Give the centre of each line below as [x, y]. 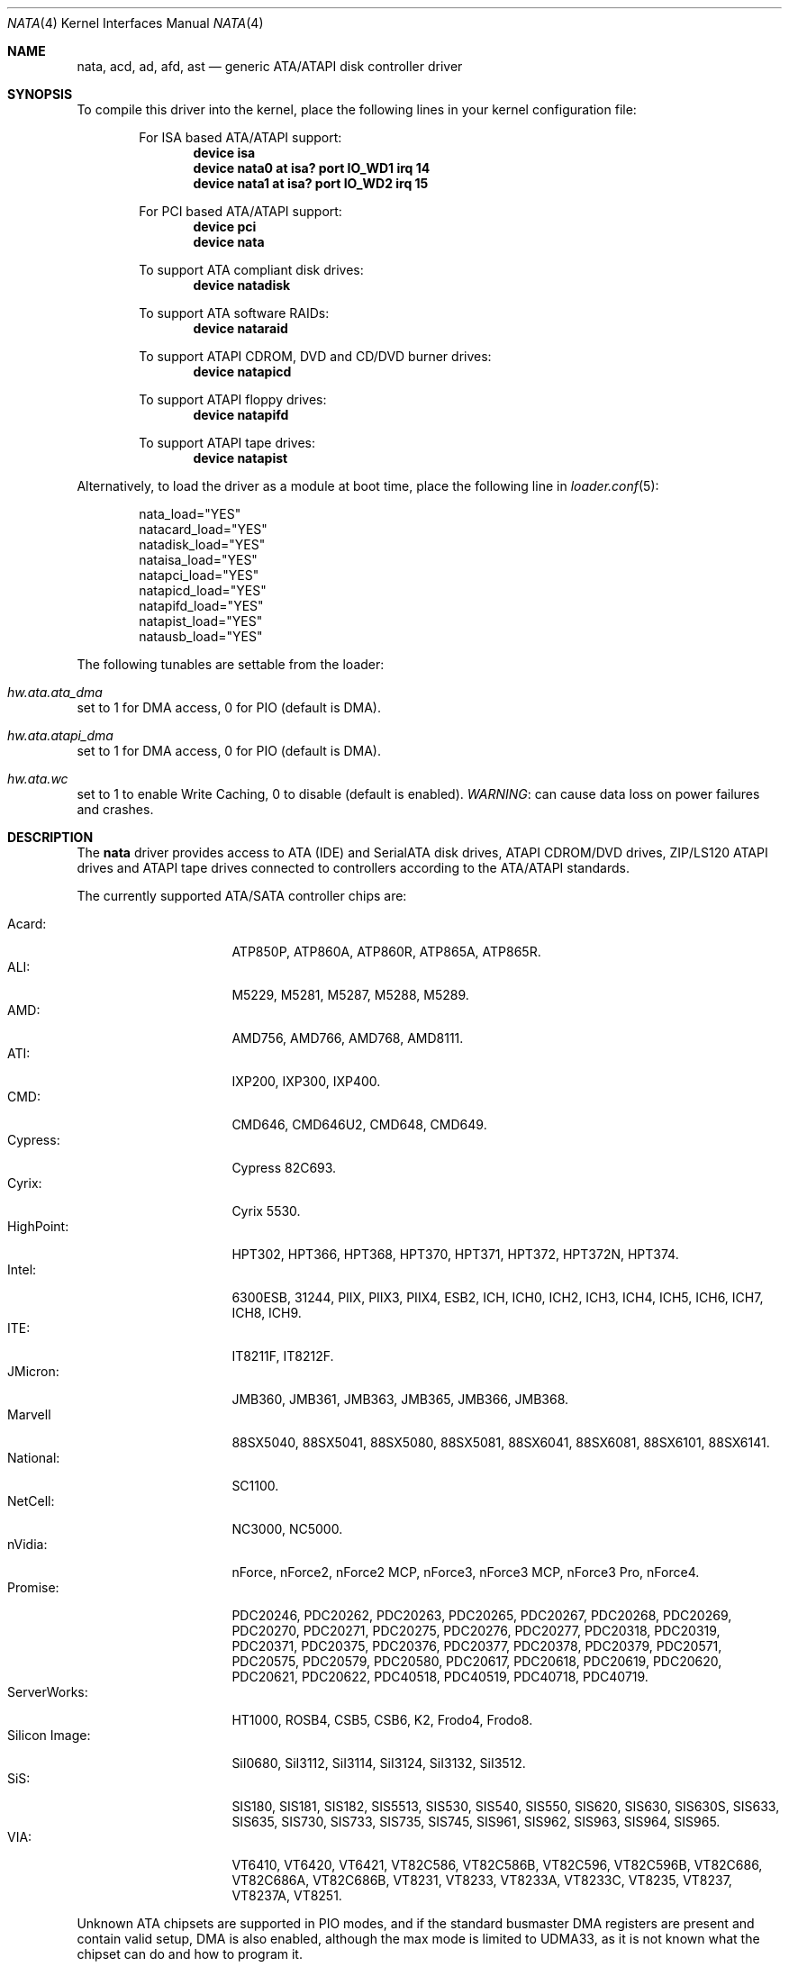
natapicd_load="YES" [203, 590]
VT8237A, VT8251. [287, 1895]
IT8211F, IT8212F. [283, 1356]
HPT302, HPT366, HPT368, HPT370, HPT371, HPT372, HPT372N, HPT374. [455, 1254]
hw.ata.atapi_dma [60, 735]
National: [34, 1458]
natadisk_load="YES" [202, 544]
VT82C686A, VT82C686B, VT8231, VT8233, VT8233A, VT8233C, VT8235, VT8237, [482, 1880]
